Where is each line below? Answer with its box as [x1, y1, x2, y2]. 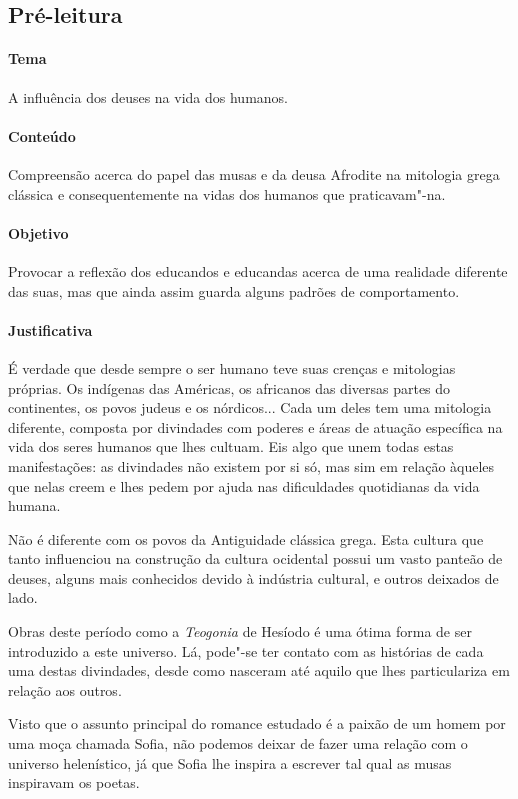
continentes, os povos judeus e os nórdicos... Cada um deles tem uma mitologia [8, 397, 492, 418]
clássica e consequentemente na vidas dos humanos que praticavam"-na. [8, 183, 446, 204]
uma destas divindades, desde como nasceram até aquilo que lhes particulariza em [8, 660, 510, 681]
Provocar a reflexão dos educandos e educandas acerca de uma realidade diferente [8, 260, 508, 281]
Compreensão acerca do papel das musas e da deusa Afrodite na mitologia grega [8, 163, 500, 184]
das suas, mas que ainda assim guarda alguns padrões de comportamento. [8, 280, 460, 301]
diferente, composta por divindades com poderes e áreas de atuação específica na [8, 416, 503, 437]
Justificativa [8, 319, 93, 340]
